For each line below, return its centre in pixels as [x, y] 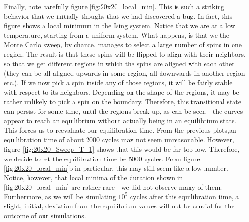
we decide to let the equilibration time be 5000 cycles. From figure [102, 158]
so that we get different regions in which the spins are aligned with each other [119, 63]
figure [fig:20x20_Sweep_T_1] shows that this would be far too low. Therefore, [122, 149]
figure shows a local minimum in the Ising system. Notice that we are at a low [120, 25]
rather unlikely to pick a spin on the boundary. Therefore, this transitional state [123, 101]
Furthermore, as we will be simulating [60, 196]
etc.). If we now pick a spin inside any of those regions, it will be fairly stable [118, 82]
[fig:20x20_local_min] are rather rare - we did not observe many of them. [113, 187]
